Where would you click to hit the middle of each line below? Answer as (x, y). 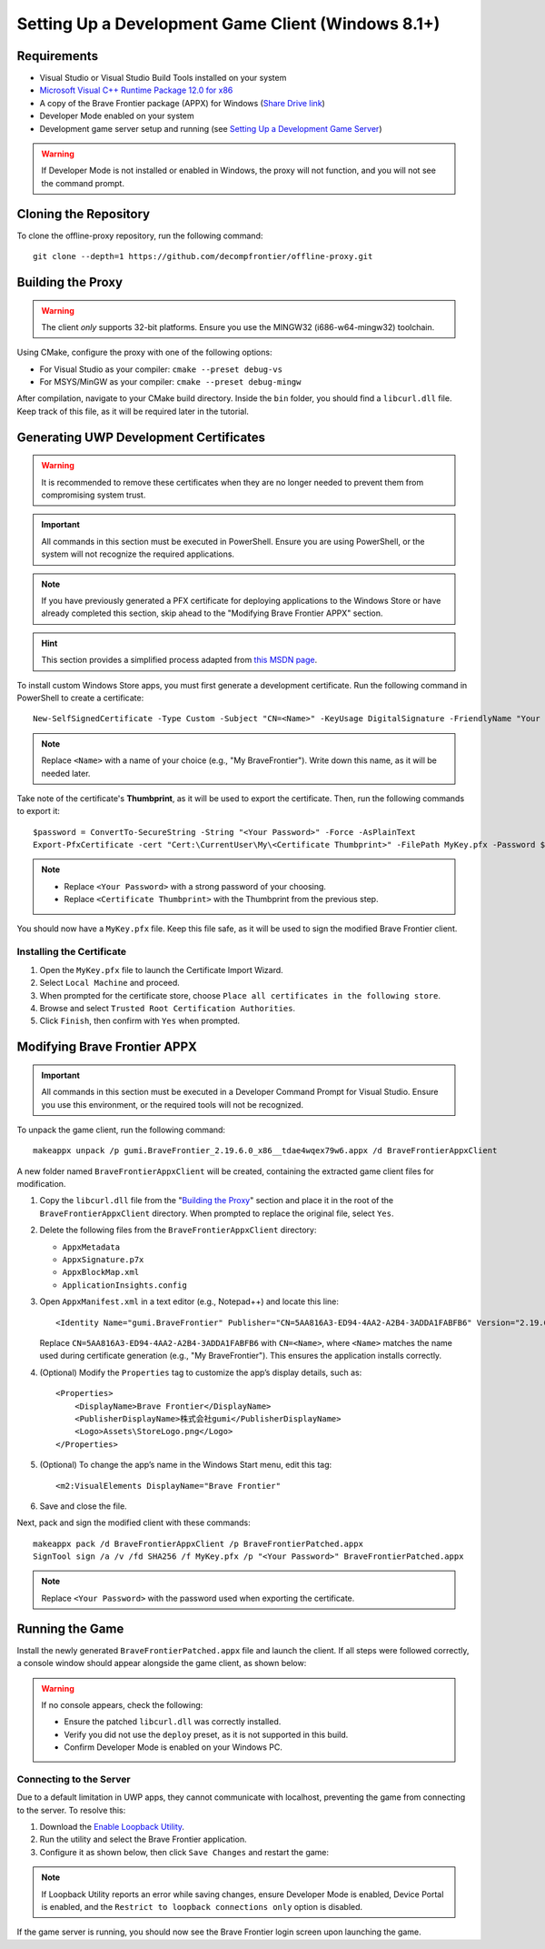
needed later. (66, 773)
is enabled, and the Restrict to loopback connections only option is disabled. (202, 1906)
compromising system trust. (94, 495)
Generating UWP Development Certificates (141, 437)
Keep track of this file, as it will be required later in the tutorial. (133, 411)
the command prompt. (83, 183)
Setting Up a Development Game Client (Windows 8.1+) (228, 24)
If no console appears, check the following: (122, 1704)
